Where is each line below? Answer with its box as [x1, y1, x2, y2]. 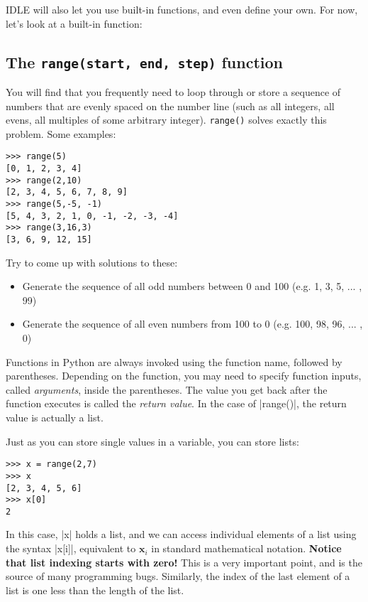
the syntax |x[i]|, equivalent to [6, 541, 136, 556]
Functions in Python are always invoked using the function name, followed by [6, 354, 342, 369]
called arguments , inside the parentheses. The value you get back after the [6, 382, 328, 397]
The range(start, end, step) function [6, 50, 284, 72]
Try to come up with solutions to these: [6, 254, 178, 269]
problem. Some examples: [6, 126, 116, 141]
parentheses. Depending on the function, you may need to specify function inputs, [6, 368, 362, 383]
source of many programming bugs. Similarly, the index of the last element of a [6, 569, 350, 584]
